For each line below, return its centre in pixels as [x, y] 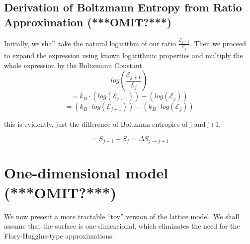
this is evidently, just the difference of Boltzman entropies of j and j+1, [113, 124]
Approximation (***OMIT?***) [88, 22]
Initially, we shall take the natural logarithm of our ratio [90, 43]
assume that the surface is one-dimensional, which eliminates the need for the [122, 226]
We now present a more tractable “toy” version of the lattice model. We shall [122, 216]
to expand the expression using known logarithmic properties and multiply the [124, 55]
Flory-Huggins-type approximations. [59, 235]
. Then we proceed [218, 43]
